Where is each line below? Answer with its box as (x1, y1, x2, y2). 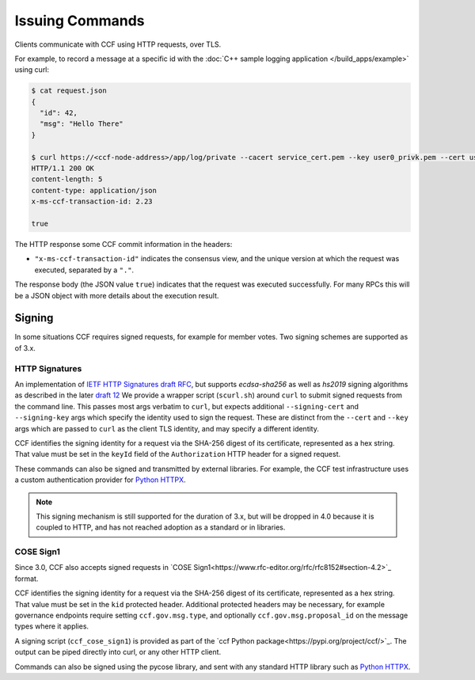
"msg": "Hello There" (40, 120, 124, 128)
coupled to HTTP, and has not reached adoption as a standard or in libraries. (36, 522, 286, 532)
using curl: (14, 65, 50, 74)
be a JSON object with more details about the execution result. (14, 291, 219, 300)
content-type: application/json (31, 186, 158, 195)
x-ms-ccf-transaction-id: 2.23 (31, 197, 154, 206)
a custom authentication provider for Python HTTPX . (14, 475, 186, 484)
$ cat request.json (31, 86, 107, 95)
